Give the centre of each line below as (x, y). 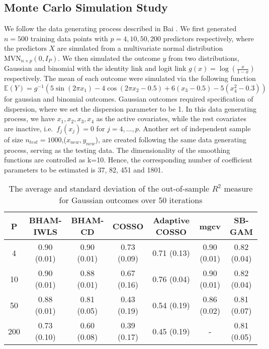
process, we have (29, 118)
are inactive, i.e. (29, 128)
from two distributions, (204, 58)
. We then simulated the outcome (109, 58)
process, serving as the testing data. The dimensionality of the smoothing (117, 150)
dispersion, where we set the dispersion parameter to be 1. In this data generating (130, 108)
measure (238, 189)
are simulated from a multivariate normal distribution (140, 48)
